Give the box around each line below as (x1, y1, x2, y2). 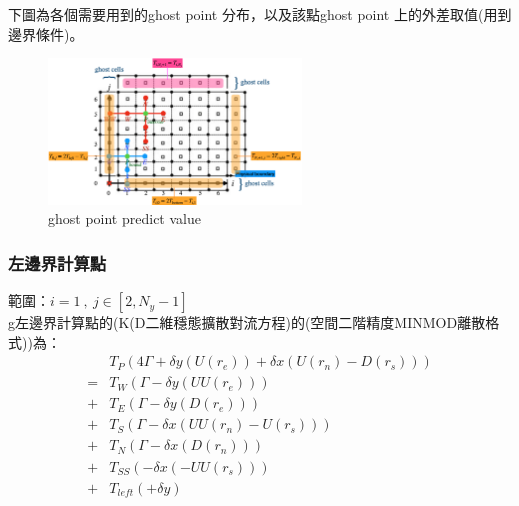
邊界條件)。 (8, 23, 84, 44)
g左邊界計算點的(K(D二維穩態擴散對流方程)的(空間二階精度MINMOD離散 (8, 312, 486, 333)
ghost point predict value (48, 208, 201, 229)
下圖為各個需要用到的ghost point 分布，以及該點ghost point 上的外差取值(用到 (8, 4, 512, 24)
